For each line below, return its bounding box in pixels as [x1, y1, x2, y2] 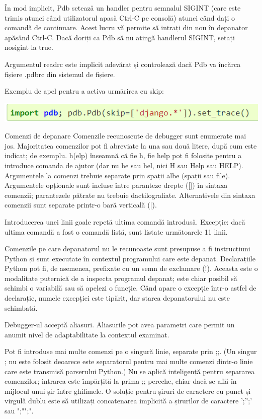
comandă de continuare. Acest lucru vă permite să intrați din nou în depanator [5, 22, 248, 33]
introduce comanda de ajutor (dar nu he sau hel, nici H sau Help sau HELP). [5, 160, 243, 170]
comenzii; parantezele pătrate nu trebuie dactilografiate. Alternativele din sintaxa [5, 189, 255, 200]
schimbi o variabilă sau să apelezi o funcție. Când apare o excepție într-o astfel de [5, 283, 256, 293]
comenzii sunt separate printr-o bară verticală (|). [5, 199, 157, 210]
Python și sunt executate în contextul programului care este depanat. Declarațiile [5, 253, 255, 263]
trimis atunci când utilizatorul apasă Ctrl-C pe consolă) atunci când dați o [5, 12, 235, 23]
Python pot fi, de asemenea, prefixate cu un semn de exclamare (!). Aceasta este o [5, 263, 258, 273]
